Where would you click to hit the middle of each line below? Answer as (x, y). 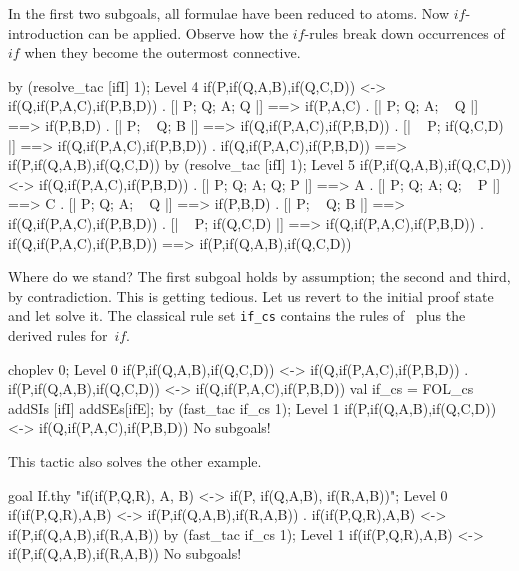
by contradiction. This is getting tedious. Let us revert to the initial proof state (251, 295)
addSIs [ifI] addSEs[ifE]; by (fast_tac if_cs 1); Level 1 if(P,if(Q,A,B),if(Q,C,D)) (252, 407)
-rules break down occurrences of (404, 32)
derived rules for (58, 334)
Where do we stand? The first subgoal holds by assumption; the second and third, (259, 276)
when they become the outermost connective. (162, 52)
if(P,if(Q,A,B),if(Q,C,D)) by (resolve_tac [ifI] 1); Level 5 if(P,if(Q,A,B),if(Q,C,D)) (260, 164)
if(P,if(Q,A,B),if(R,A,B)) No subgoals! (125, 553)
